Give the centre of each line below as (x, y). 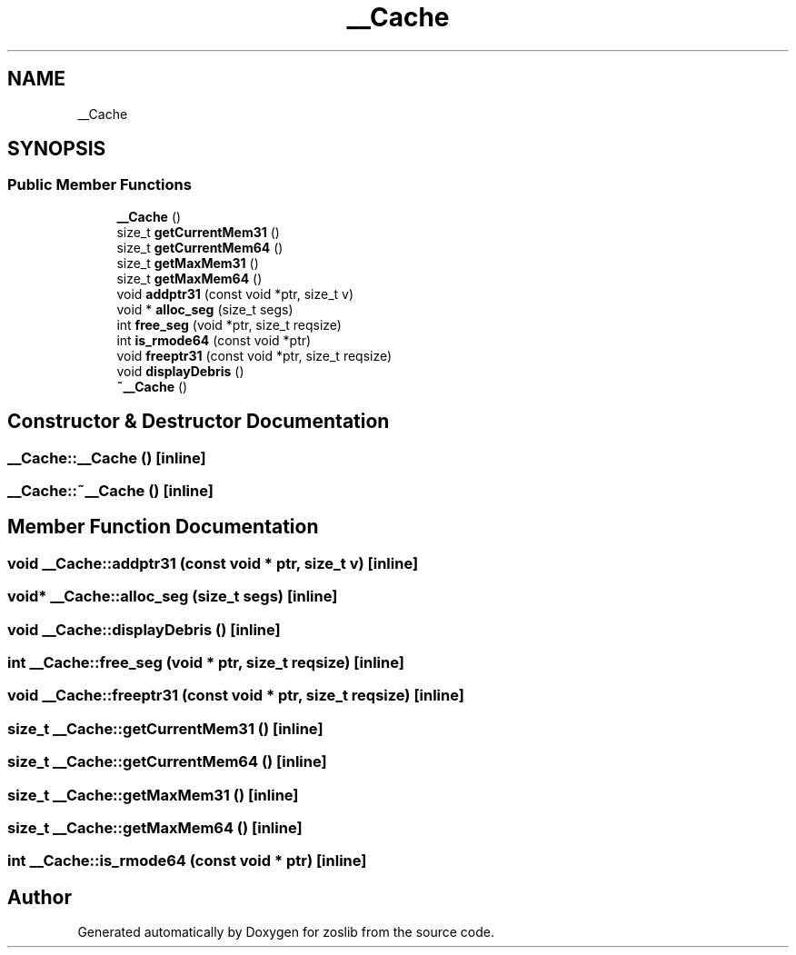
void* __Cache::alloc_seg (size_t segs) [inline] (173, 597)
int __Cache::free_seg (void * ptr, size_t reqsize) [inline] (206, 662)
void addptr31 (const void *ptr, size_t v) (235, 293)
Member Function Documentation (163, 527)
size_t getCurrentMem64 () (200, 247)
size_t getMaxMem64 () (189, 278)
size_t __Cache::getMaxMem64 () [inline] (155, 827)
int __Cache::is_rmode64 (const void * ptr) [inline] (187, 861)
